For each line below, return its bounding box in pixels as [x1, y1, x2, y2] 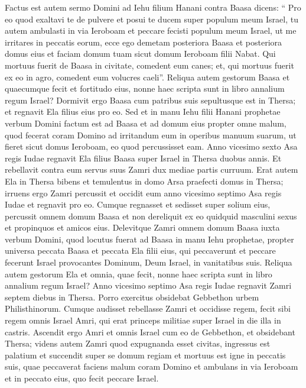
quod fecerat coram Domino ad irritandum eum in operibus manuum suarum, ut [5, 128, 297, 141]
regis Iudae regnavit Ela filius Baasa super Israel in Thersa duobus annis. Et [5, 151, 282, 164]
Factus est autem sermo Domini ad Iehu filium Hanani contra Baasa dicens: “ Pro [5, 1, 301, 13]
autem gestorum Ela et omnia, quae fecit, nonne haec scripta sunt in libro [5, 267, 272, 280]
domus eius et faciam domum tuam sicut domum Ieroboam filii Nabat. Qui [5, 47, 276, 60]
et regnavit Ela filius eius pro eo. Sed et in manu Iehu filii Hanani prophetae [5, 105, 281, 118]
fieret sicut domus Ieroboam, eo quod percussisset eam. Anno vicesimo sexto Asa [5, 140, 298, 153]
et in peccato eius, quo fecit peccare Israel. [5, 372, 159, 384]
